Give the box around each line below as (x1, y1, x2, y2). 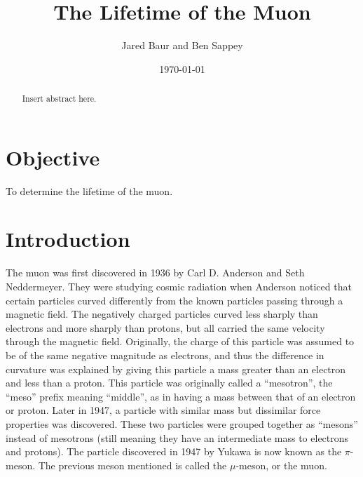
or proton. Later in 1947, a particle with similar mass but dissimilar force (6, 403, 321, 417)
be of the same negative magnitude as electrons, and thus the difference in (6, 347, 324, 362)
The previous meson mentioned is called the (38, 457, 227, 472)
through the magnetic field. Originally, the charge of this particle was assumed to (6, 334, 355, 349)
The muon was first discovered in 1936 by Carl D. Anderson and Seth (6, 265, 305, 280)
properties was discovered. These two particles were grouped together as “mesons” (6, 416, 358, 431)
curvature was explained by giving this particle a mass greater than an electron (6, 361, 346, 376)
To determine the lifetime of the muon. (6, 183, 173, 198)
